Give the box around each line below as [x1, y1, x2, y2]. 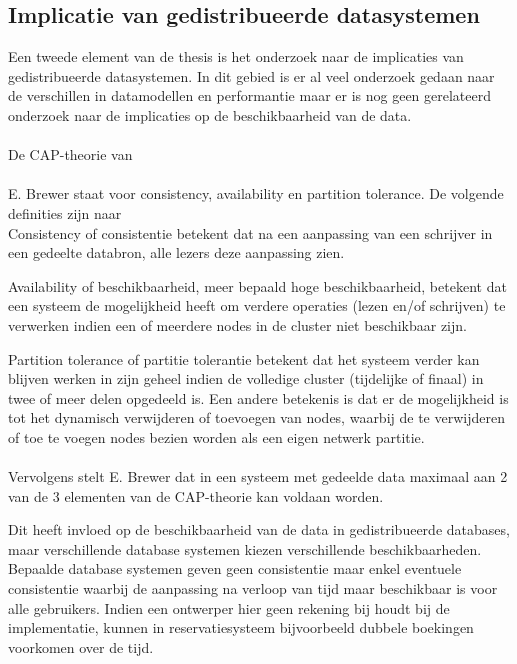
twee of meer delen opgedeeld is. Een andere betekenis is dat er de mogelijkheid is [8, 387, 509, 408]
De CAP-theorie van [8, 144, 133, 165]
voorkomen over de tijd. [8, 636, 154, 657]
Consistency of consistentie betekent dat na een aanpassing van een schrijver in [8, 222, 493, 243]
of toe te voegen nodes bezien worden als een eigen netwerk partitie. [8, 426, 425, 447]
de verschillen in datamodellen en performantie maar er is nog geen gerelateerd [8, 85, 492, 106]
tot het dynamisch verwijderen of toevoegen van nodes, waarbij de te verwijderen [8, 407, 505, 428]
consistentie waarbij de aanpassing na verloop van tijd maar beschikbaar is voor [8, 578, 498, 599]
